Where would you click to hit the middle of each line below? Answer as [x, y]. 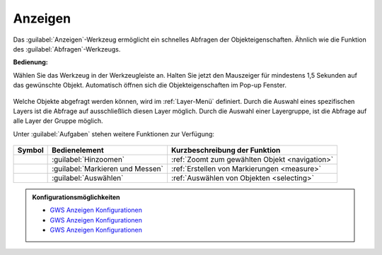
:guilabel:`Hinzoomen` [88, 160]
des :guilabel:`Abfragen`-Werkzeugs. [67, 49]
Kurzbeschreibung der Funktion [226, 150]
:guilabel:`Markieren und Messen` [108, 169]
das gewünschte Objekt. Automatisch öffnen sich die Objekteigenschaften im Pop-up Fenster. [150, 85]
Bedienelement [78, 150]
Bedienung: [31, 62]
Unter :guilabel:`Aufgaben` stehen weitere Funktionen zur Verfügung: [114, 134]
